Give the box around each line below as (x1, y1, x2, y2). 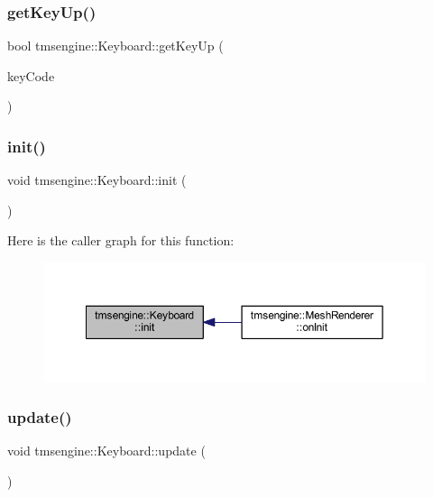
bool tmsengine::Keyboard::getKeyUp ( (7, 36, 224, 55)
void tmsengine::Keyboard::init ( (7, 170, 187, 189)
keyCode (7, 66, 55, 85)
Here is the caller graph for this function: (7, 231, 235, 250)
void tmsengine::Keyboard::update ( (7, 441, 206, 460)
